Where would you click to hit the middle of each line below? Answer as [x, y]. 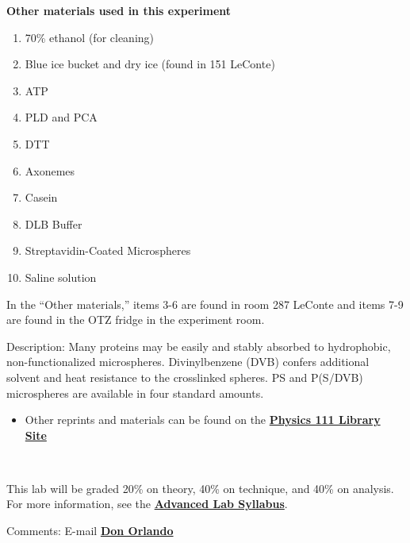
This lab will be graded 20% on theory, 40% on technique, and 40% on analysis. [200, 488]
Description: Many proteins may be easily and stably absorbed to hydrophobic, [199, 346]
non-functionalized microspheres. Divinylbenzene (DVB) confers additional [188, 362]
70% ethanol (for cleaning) [90, 37]
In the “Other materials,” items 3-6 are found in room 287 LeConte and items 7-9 [205, 304]
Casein [41, 197]
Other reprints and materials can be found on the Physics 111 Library [203, 420]
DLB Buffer [54, 223]
